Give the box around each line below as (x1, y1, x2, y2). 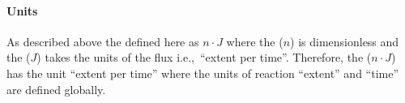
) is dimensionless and (290, 32, 399, 49)
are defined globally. (6, 80, 106, 97)
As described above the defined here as (6, 32, 199, 49)
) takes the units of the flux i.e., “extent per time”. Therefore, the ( (36, 49, 372, 66)
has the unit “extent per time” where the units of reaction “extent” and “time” (6, 64, 399, 81)
